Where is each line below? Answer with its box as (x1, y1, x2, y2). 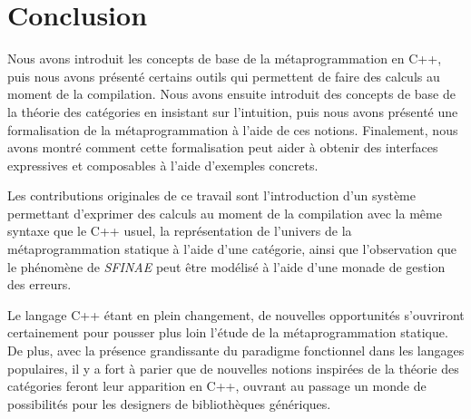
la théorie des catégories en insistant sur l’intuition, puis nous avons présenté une (7, 102, 458, 121)
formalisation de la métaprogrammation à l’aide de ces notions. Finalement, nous (7, 120, 458, 139)
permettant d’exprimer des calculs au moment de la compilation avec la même (7, 203, 442, 222)
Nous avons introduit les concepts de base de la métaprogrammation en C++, (7, 49, 442, 68)
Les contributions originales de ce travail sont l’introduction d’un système (7, 186, 416, 205)
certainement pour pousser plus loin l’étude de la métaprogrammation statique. (7, 323, 448, 342)
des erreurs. (7, 275, 72, 294)
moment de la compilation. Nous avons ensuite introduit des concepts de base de (7, 84, 456, 103)
